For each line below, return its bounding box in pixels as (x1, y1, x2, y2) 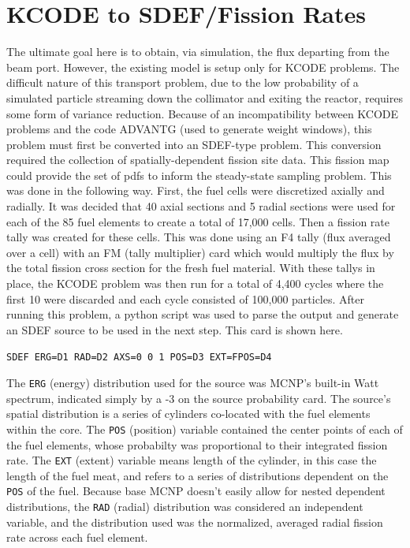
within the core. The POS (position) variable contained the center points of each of (6, 420, 403, 437)
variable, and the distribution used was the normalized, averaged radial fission (6, 513, 383, 530)
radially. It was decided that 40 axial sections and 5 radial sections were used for (6, 198, 396, 214)
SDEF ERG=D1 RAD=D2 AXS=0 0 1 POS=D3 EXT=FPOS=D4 (6, 352, 272, 363)
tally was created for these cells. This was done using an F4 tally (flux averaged (6, 229, 391, 245)
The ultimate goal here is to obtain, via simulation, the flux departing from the (6, 43, 389, 60)
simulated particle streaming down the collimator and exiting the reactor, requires (6, 89, 403, 106)
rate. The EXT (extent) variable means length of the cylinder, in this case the (6, 452, 377, 468)
